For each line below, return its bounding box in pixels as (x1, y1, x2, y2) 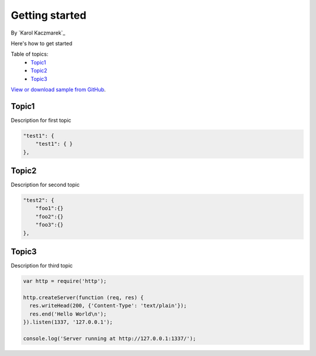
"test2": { (23, 197, 54, 204)
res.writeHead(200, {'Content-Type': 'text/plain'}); (29, 302, 187, 309)
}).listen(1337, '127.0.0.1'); (23, 319, 114, 326)
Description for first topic (11, 117, 71, 124)
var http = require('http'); (23, 278, 107, 285)
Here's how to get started (11, 40, 73, 47)
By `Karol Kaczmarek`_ (11, 29, 66, 36)
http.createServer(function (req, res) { (23, 294, 144, 301)
